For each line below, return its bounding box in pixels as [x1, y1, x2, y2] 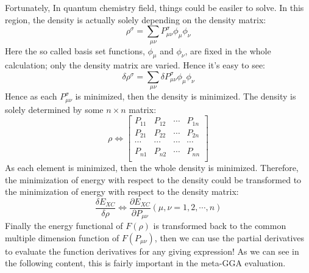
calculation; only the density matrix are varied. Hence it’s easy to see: [5, 59, 265, 71]
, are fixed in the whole [185, 44, 271, 57]
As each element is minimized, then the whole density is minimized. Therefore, [5, 161, 299, 173]
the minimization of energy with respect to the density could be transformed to [5, 173, 302, 186]
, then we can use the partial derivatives [154, 231, 305, 244]
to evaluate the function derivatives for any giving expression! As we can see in [5, 244, 299, 257]
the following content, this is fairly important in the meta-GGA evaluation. [5, 257, 286, 269]
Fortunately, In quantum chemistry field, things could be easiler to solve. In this [5, 1, 304, 13]
